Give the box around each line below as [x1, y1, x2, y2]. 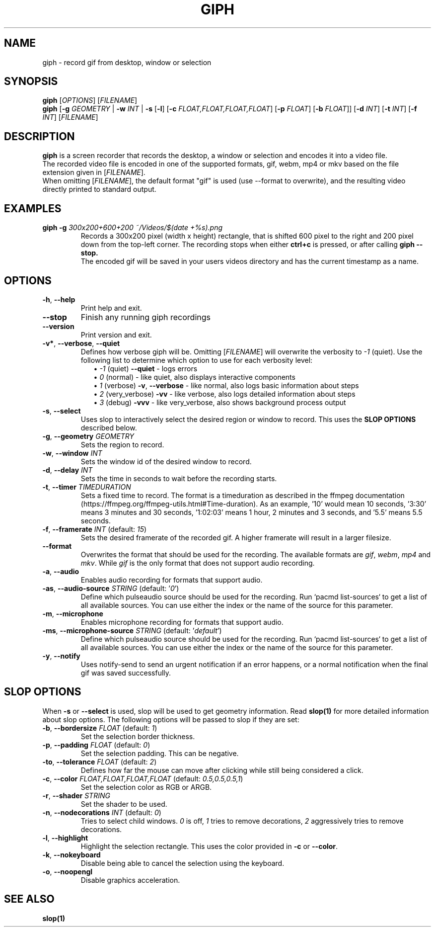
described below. [80, 423, 137, 432]
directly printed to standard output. [42, 185, 156, 194]
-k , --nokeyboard [42, 850, 101, 859]
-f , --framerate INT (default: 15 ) [42, 524, 147, 533]
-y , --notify [42, 651, 80, 660]
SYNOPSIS [4, 75, 58, 88]
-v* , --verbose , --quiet [42, 339, 120, 347]
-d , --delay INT [42, 465, 93, 474]
